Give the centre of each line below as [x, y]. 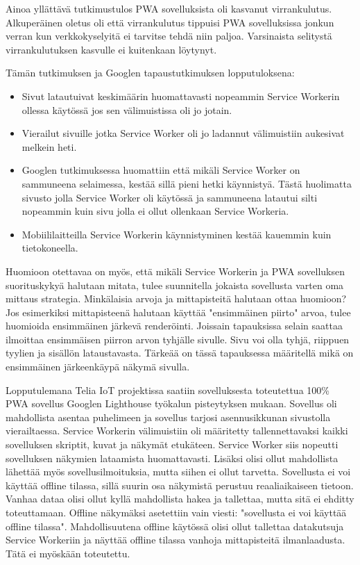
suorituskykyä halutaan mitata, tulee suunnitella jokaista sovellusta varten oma [175, 285]
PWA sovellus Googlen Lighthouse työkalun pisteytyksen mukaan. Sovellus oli [171, 403]
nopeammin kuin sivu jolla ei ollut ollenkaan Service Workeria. [155, 211]
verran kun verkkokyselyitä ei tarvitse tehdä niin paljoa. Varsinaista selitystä [169, 36]
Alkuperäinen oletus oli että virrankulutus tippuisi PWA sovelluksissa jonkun [170, 22]
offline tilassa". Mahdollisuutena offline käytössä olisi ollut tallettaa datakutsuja [175, 526]
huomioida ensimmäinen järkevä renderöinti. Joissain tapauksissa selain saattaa [174, 326]
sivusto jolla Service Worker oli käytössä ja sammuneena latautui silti [170, 197]
